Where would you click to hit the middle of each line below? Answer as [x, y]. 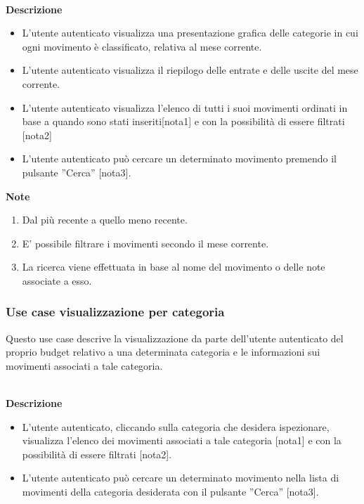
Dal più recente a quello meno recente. [105, 220]
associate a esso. [57, 280]
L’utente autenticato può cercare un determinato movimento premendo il [179, 159]
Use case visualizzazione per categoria [115, 312]
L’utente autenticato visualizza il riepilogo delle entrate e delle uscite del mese [190, 70]
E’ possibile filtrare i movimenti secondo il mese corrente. [145, 243]
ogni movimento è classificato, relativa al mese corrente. [142, 46]
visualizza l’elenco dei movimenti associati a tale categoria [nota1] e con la [182, 440]
